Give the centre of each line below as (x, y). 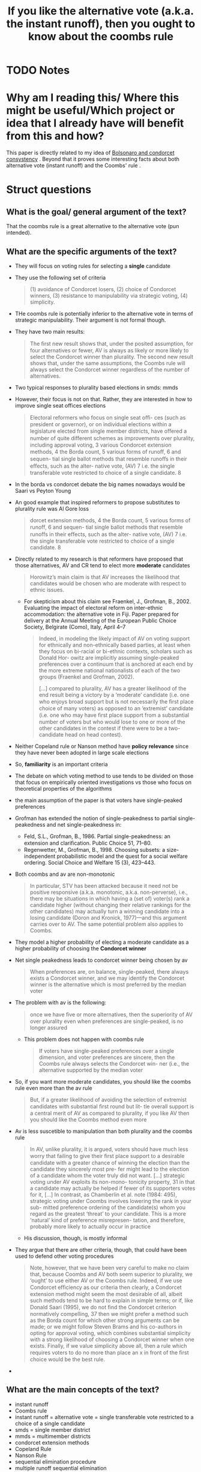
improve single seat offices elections (60, 405)
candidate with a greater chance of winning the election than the (110, 1162)
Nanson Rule (31, 1455)
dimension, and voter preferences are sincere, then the (107, 1057)
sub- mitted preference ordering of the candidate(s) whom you (108, 1207)
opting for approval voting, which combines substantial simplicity (110, 1333)
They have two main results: (50, 331)
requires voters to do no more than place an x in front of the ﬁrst (109, 1353)
